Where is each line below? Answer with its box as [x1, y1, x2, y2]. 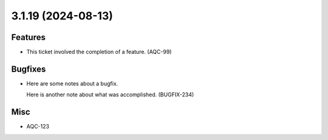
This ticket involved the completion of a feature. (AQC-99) [26, 48, 172, 56]
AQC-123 [26, 123, 50, 130]
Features [11, 32, 46, 42]
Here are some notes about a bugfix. [26, 79, 118, 87]
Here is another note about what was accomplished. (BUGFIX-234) [26, 91, 194, 98]
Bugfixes [11, 64, 46, 74]
